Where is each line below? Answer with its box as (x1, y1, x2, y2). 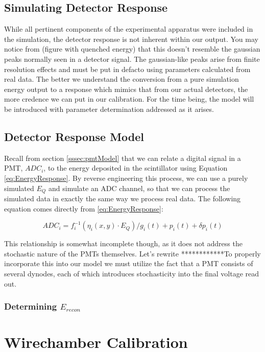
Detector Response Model (4, 128, 144, 144)
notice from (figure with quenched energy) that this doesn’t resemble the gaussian (4, 43, 260, 54)
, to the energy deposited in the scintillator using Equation (43, 162, 228, 173)
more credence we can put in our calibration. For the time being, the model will (4, 93, 254, 104)
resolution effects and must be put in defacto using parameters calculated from (4, 63, 251, 74)
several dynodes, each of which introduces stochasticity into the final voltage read (4, 268, 259, 278)
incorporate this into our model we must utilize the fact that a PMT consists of (4, 258, 253, 269)
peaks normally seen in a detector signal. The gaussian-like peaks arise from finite (4, 53, 260, 64)
